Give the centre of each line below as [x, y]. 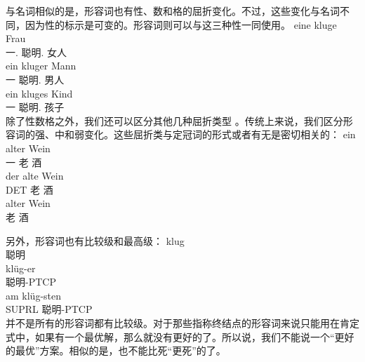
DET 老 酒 [29, 189]
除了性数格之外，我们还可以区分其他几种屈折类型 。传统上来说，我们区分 [174, 120]
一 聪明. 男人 [35, 79]
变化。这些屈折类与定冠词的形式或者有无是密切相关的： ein [220, 134]
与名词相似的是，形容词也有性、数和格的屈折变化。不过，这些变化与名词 [173, 11]
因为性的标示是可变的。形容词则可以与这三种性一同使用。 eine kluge [181, 24]
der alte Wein [35, 176]
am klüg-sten [34, 295]
